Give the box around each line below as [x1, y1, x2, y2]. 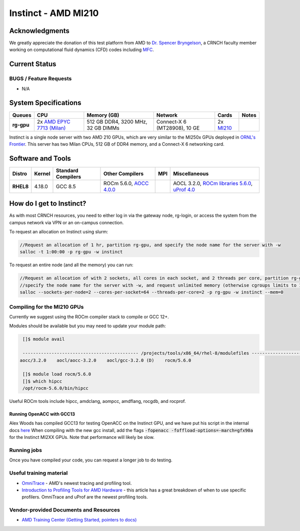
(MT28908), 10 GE [156, 124, 200, 131]
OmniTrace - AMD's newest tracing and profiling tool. [21, 480, 132, 486]
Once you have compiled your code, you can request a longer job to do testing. [9, 457, 172, 463]
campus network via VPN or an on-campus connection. [9, 219, 124, 225]
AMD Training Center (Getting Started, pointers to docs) [21, 517, 137, 523]
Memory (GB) [86, 112, 119, 119]
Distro [12, 170, 27, 177]
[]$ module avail [22, 336, 65, 342]
